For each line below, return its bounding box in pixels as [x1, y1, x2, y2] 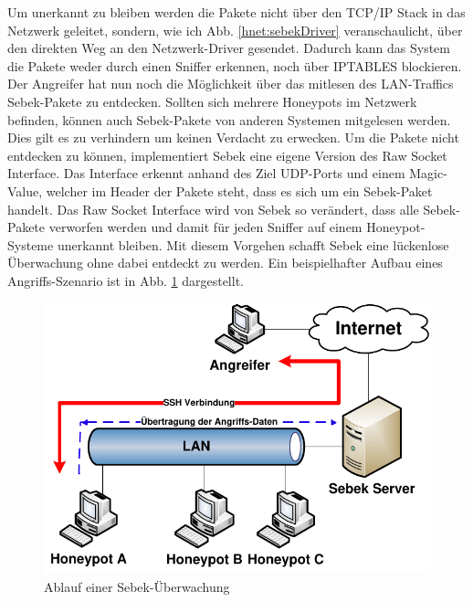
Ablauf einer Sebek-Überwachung [44, 576, 230, 596]
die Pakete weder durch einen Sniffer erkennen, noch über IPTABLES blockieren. [7, 56, 462, 75]
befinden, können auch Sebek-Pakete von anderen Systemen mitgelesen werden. [7, 110, 451, 129]
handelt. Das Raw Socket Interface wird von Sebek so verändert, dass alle [7, 199, 419, 218]
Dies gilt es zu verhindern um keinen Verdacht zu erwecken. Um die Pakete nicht [7, 128, 459, 147]
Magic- [409, 164, 447, 183]
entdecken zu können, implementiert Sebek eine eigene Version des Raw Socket [7, 145, 447, 164]
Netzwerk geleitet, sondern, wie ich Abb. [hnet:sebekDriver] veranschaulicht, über [7, 20, 463, 39]
